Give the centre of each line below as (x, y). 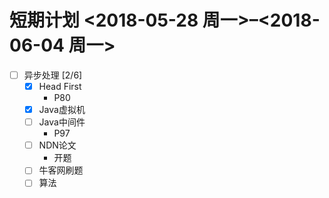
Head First (60, 86)
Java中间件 (62, 122)
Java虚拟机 (62, 110)
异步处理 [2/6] (53, 75)
